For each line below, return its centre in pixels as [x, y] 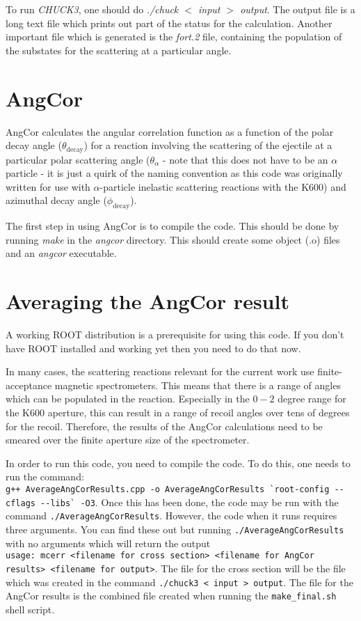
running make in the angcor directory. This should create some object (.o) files [173, 239]
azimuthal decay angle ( [56, 200]
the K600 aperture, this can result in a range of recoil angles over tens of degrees [178, 412]
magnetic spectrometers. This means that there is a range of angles [198, 385]
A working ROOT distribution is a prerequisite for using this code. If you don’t [175, 335]
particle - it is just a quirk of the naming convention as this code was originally [174, 173]
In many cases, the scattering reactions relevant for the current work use [160, 371]
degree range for [312, 399]
